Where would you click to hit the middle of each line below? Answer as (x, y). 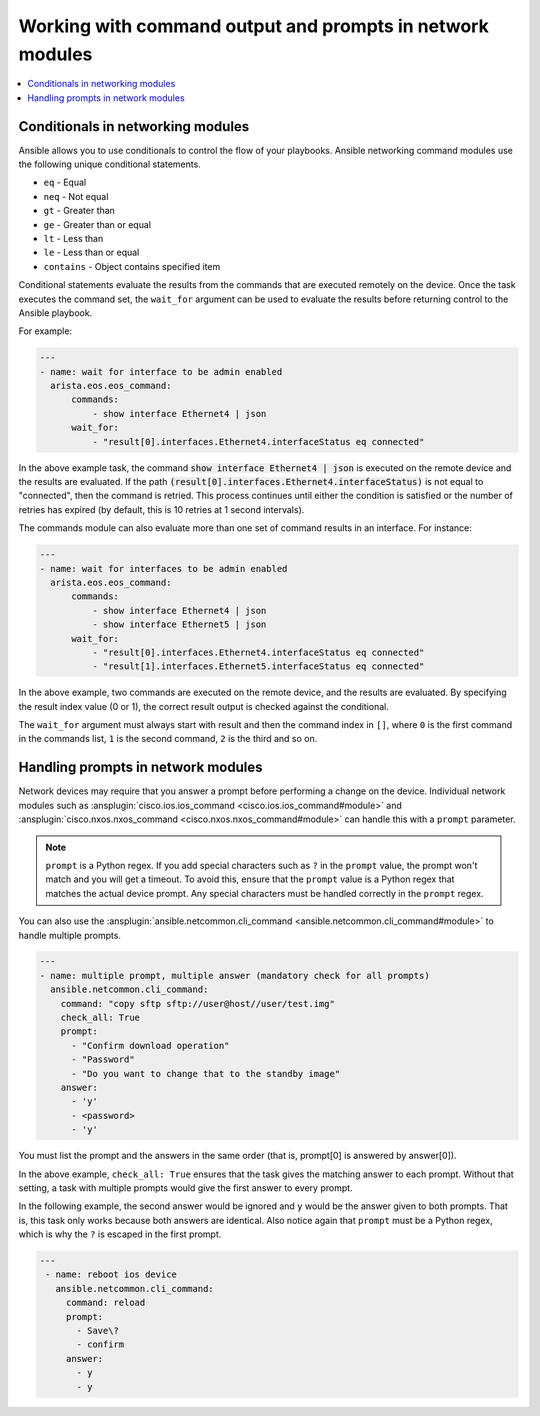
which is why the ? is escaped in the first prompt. (120, 1234)
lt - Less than (73, 238)
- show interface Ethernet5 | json (179, 624)
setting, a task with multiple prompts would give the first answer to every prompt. (186, 1187)
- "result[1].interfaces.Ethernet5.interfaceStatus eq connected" (258, 666)
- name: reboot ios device (111, 1274)
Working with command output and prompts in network (253, 26)
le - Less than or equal (91, 252)
